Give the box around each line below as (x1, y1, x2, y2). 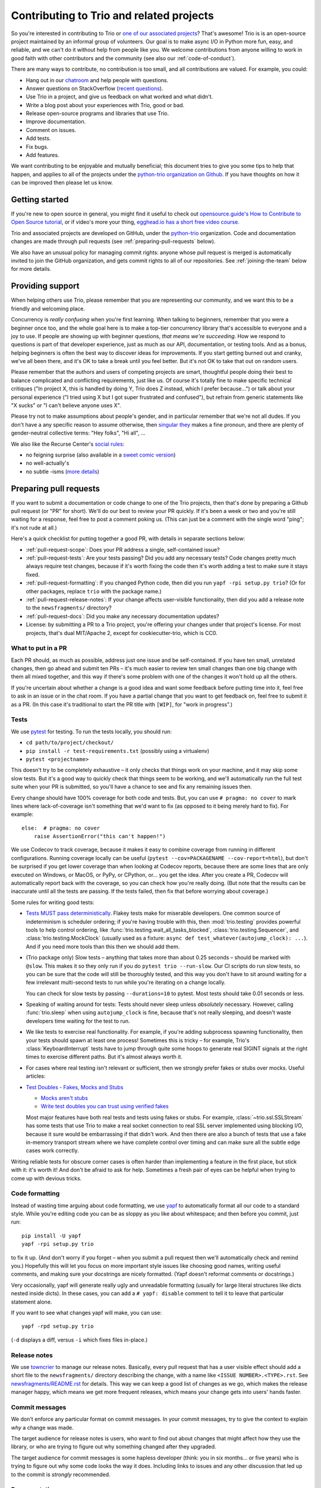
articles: (26, 1073, 46, 1080)
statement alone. (11, 1298, 52, 1305)
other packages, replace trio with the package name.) (26, 587, 162, 595)
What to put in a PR (11, 644, 67, 652)
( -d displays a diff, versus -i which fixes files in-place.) (11, 1336, 148, 1343)
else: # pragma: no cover (21, 824, 100, 831)
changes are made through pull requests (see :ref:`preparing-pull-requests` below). (11, 238, 216, 245)
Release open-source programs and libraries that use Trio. (26, 110, 169, 117)
